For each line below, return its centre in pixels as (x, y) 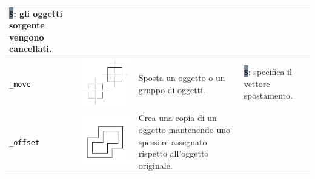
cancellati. (31, 49)
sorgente (27, 25)
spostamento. (268, 95)
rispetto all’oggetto (174, 153)
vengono (27, 37)
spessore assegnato (173, 141)
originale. (155, 165)
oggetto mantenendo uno (184, 129)
